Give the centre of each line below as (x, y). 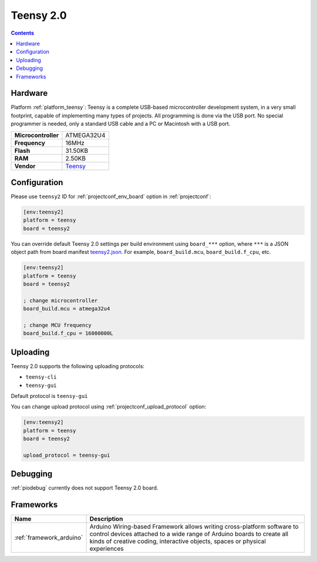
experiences (107, 548)
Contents (23, 33)
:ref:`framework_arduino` (49, 538)
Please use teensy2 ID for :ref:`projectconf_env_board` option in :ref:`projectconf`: (111, 196)
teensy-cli (41, 377)
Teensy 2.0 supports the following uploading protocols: (78, 366)
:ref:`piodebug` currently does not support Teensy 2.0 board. (85, 488)
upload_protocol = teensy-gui (67, 455)
